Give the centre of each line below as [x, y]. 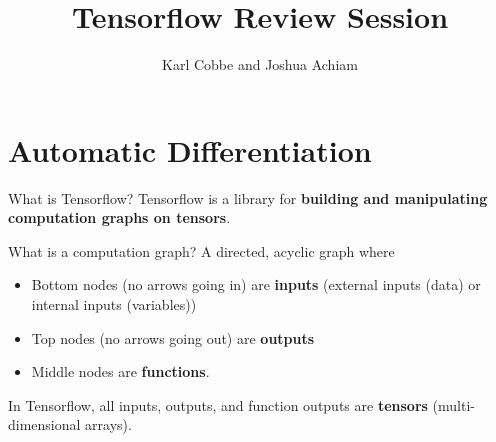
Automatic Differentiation [190, 149]
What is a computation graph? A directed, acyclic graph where [201, 250]
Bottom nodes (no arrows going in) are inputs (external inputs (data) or [256, 284]
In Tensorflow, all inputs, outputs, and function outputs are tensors [218, 404]
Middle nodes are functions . [120, 371]
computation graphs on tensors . [119, 217]
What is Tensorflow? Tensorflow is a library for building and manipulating [248, 197]
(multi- [453, 404]
